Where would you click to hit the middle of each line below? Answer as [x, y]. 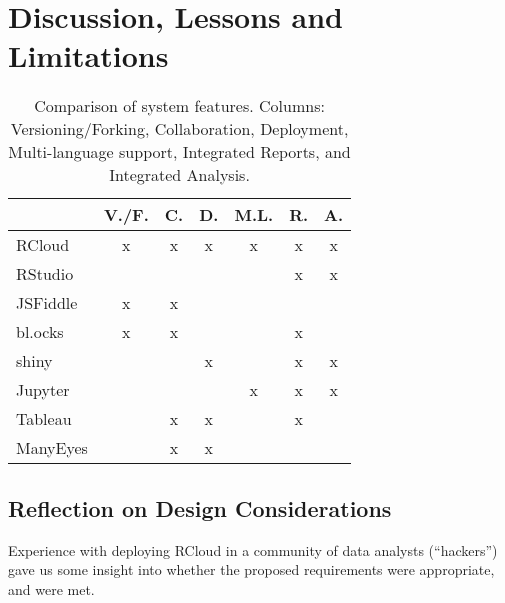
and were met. [51, 588]
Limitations [88, 55]
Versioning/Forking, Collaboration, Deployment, [179, 129]
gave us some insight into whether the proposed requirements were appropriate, [251, 569]
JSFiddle [47, 303]
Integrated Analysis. [179, 175]
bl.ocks [40, 332]
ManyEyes [52, 448]
